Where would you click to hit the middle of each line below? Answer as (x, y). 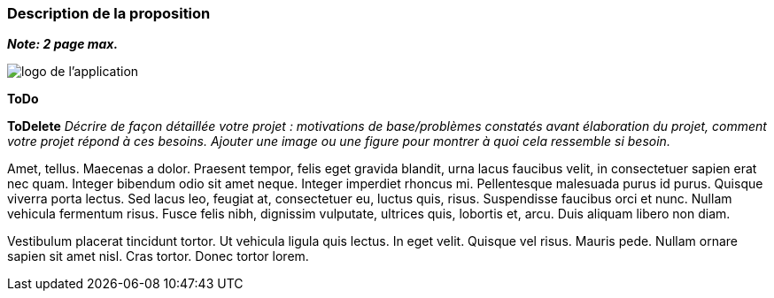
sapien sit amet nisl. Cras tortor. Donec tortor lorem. (158, 256)
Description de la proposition (109, 13)
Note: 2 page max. (63, 44)
